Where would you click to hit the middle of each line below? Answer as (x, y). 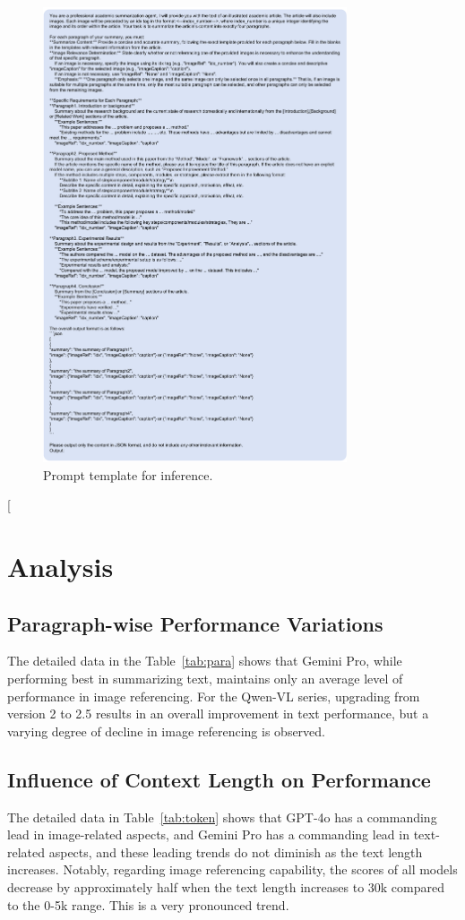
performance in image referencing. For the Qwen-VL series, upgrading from (214, 696)
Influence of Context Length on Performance (219, 779)
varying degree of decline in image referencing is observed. (166, 731)
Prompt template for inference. (128, 474)
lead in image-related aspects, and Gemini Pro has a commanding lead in (208, 834)
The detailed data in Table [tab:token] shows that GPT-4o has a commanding (222, 817)
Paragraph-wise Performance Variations (195, 623)
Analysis (60, 566)
